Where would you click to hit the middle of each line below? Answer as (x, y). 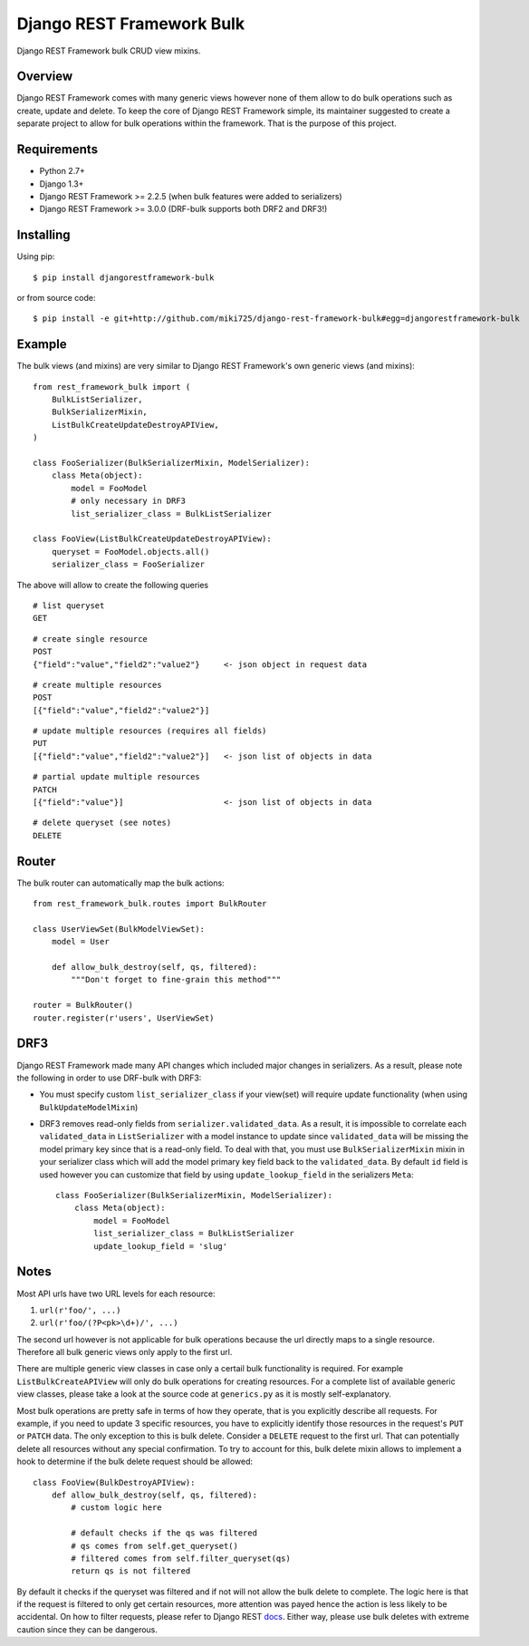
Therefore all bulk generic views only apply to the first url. (125, 1352)
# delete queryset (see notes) (102, 823)
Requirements (58, 150)
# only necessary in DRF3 (128, 501)
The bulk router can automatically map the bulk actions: (121, 883)
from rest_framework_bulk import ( (112, 387)
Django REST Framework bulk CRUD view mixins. (109, 51)
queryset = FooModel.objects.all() (130, 552)
